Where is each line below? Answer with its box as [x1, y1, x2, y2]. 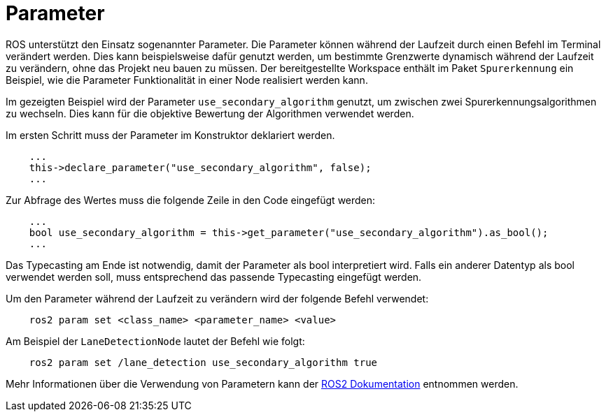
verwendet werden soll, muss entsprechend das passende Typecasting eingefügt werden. [6, 270, 422, 283]
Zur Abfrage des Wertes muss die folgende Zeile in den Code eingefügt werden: [6, 193, 376, 206]
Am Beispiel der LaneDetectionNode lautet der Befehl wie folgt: [6, 335, 305, 347]
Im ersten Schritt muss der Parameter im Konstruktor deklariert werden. [6, 129, 335, 141]
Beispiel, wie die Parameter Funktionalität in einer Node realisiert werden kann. [6, 73, 368, 86]
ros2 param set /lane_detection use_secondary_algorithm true [29, 356, 378, 368]
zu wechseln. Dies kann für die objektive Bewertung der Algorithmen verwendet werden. [6, 107, 414, 119]
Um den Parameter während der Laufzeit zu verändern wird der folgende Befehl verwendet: [6, 292, 429, 305]
